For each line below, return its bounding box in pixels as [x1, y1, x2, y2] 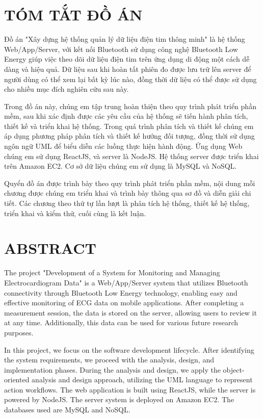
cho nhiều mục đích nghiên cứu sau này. [4, 84, 129, 94]
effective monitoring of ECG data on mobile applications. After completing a [4, 297, 244, 308]
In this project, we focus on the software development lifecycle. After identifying [4, 344, 254, 355]
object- [223, 364, 245, 375]
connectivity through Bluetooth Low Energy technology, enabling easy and [4, 287, 238, 298]
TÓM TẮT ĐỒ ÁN [4, 4, 143, 25]
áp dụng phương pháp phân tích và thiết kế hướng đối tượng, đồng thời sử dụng [4, 130, 255, 141]
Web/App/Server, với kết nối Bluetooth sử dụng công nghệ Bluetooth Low [4, 43, 238, 54]
